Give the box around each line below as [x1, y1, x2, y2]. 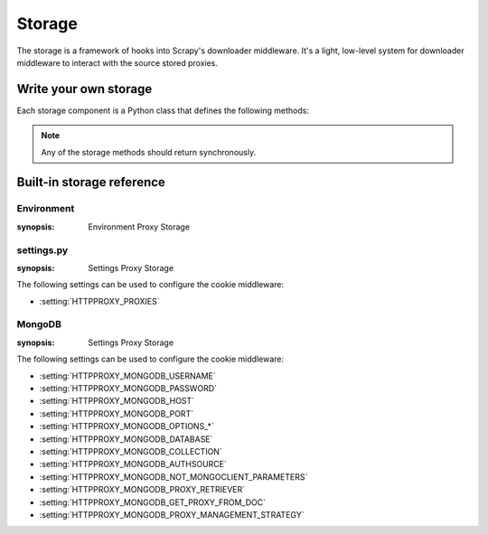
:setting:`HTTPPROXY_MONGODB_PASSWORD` [39, 383, 217, 394]
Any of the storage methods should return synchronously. [41, 146, 257, 157]
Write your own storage [16, 81, 153, 97]
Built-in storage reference [16, 174, 166, 190]
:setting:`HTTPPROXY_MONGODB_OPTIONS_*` [39, 421, 214, 432]
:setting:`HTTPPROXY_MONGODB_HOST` [39, 396, 194, 407]
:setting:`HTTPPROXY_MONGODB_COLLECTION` [39, 445, 223, 456]
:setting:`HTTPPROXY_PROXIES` [39, 295, 160, 306]
